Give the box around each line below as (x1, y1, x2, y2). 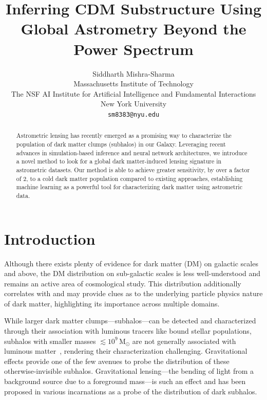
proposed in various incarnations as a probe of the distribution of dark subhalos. (4, 386, 257, 396)
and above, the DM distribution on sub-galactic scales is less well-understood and (4, 268, 261, 279)
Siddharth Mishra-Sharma (92, 68, 175, 79)
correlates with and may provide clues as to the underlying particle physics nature (4, 288, 263, 299)
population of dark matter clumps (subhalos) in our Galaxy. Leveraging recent (16, 139, 226, 148)
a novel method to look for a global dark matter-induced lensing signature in (16, 157, 222, 166)
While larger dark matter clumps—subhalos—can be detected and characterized (4, 315, 256, 326)
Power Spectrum (73, 38, 194, 59)
